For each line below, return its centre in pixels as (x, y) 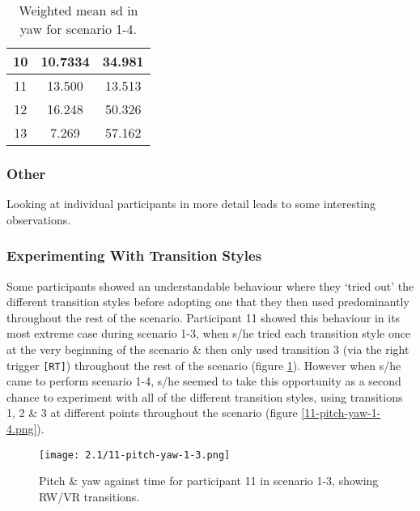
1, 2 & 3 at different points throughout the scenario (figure (152, 413)
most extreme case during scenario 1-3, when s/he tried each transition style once (209, 333)
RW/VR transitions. (89, 496)
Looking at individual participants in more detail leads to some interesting (191, 204)
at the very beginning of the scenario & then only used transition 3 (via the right (208, 349)
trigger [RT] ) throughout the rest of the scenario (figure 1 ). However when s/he (204, 365)
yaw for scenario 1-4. (78, 29)
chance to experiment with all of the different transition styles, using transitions (205, 396)
